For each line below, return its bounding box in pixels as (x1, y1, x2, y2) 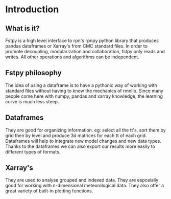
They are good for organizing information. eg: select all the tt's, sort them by (5, 127, 166, 133)
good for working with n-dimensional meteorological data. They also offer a (5, 183, 164, 189)
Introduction (5, 4, 59, 15)
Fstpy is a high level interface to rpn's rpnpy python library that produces (5, 37, 159, 43)
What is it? (5, 24, 40, 33)
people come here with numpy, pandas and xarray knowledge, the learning (5, 93, 163, 99)
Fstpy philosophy (5, 69, 62, 77)
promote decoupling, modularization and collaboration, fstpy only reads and (5, 49, 165, 54)
